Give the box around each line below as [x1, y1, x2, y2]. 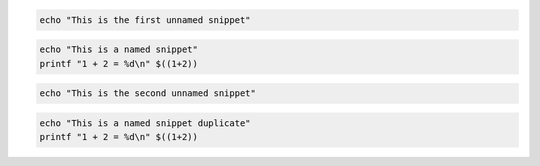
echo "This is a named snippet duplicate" [39, 117, 251, 129]
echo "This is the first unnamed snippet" [39, 14, 251, 25]
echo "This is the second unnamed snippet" [39, 88, 257, 99]
